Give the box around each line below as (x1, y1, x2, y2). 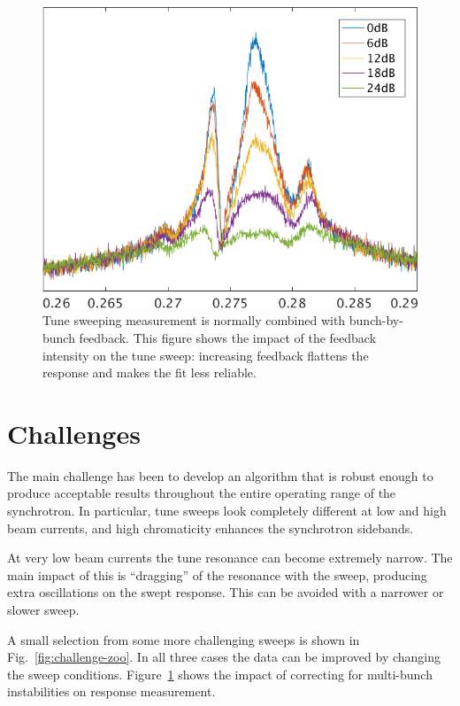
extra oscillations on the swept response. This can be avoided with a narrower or (7, 583, 444, 601)
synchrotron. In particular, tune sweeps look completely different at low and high (7, 501, 447, 520)
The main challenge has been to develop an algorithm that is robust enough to (7, 466, 433, 485)
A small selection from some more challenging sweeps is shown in (7, 630, 360, 648)
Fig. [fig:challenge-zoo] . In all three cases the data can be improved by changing (7, 648, 441, 666)
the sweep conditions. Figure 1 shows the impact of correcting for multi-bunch (7, 664, 433, 683)
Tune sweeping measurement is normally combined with (42, 311, 346, 330)
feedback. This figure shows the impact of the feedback (79, 328, 377, 346)
